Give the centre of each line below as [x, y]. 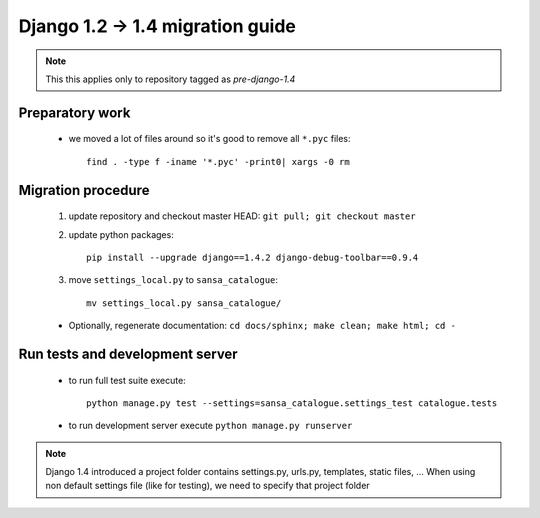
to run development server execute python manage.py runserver [210, 426]
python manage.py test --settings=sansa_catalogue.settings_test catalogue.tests [292, 403]
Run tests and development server [128, 353]
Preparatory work [74, 112]
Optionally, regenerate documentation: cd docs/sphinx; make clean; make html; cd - [262, 326]
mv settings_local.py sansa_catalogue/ [184, 303]
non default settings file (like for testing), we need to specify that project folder [207, 486]
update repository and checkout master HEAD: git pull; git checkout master [242, 216]
